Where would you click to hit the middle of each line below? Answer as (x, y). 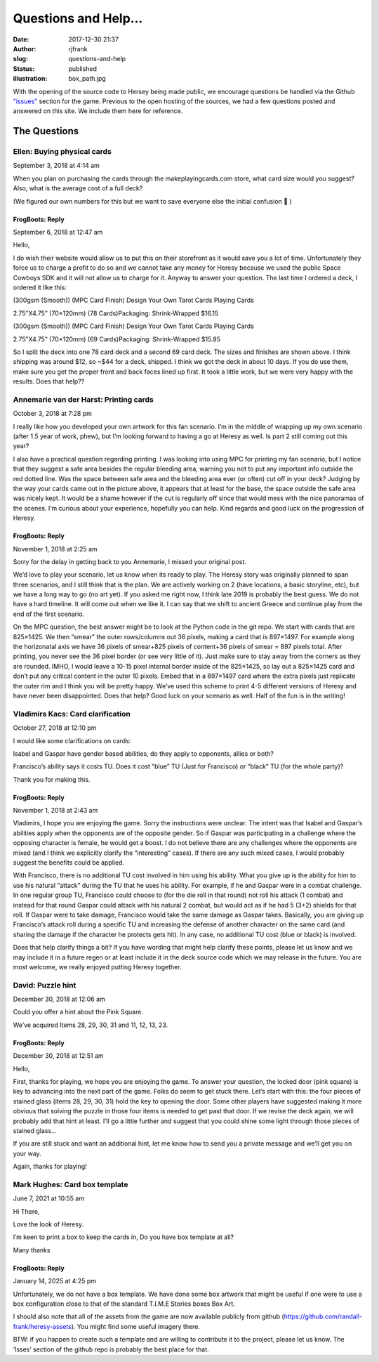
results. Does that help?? (49, 381)
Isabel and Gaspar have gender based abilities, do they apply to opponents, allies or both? (143, 753)
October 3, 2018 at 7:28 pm (53, 414)
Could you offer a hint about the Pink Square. (78, 1012)
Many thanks (32, 1250)
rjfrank (78, 48)
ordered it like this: (40, 287)
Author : (25, 48)
